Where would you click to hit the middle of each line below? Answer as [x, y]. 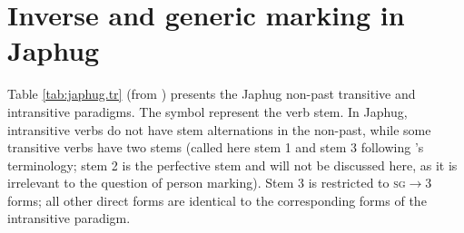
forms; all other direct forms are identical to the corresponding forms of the [217, 200]
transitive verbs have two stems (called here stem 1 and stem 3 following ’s [216, 147]
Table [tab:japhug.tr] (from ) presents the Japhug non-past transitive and [212, 94]
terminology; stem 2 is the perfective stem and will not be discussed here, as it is [232, 165]
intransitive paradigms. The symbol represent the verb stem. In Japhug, [207, 111]
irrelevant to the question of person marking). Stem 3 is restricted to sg [207, 183]
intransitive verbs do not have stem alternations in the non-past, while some [219, 129]
